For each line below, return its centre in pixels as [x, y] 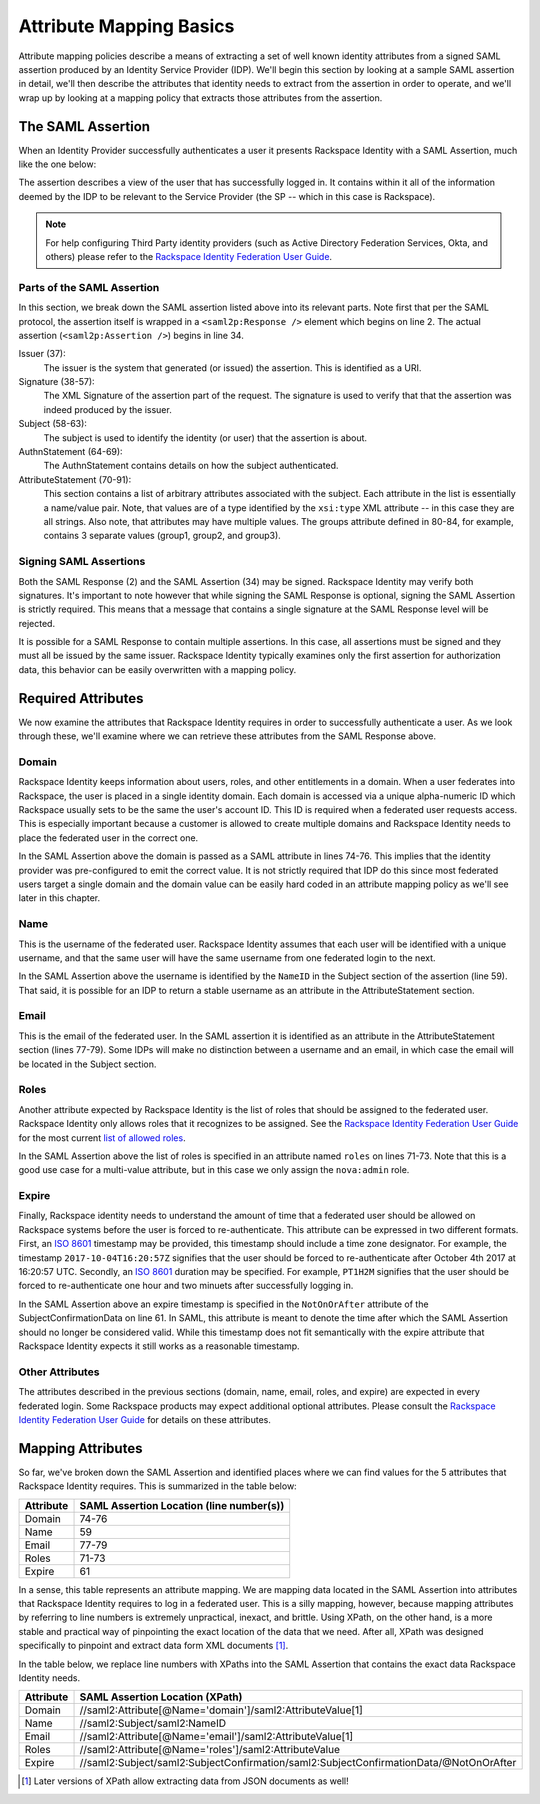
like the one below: [57, 164]
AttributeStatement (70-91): [75, 479]
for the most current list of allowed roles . [102, 1137]
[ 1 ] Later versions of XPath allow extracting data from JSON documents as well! [185, 1781]
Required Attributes [81, 698]
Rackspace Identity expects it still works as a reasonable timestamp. [159, 1346]
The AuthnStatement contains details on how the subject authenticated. [191, 466]
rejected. [36, 623]
